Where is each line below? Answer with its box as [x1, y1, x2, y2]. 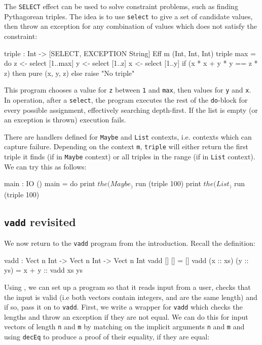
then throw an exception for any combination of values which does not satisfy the [4, 21, 257, 31]
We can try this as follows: [4, 161, 87, 171]
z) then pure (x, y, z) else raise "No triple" [4, 67, 135, 78]
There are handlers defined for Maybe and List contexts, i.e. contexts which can [4, 131, 252, 142]
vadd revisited [4, 213, 76, 229]
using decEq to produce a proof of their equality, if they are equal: [4, 331, 210, 342]
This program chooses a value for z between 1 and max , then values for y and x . [4, 84, 251, 95]
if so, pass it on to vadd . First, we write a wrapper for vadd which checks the [4, 301, 243, 312]
